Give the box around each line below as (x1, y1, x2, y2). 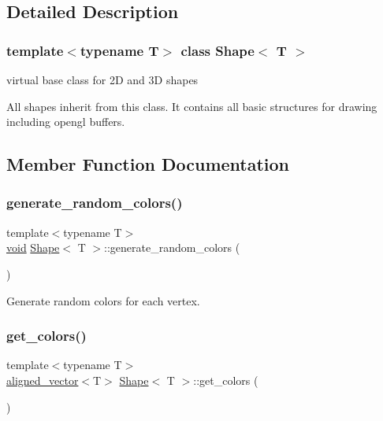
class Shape (180, 40, 255, 60)
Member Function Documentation (6, 152, 290, 176)
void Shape (6, 239, 60, 256)
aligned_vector (6, 371, 79, 388)
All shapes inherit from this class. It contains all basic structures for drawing (6, 98, 377, 114)
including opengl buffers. (6, 113, 125, 130)
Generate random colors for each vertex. (6, 292, 200, 308)
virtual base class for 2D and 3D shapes (6, 72, 199, 87)
